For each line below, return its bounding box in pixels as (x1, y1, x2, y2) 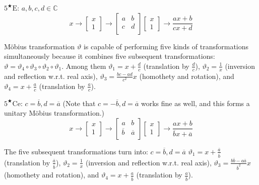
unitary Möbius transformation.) (4, 108, 105, 118)
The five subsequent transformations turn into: (4, 146, 148, 156)
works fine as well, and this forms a (141, 98, 250, 108)
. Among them (61, 60, 106, 71)
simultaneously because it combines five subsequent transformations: (4, 51, 215, 61)
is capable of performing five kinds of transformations (83, 41, 249, 51)
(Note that (62, 98, 96, 108)
